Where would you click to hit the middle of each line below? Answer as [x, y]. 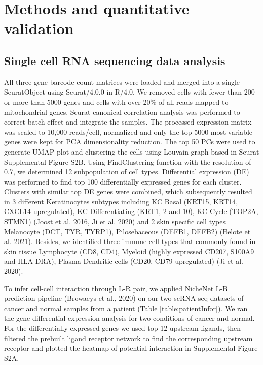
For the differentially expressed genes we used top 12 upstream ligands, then [123, 328]
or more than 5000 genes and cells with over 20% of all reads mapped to [116, 101]
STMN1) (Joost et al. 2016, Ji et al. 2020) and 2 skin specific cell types [115, 221]
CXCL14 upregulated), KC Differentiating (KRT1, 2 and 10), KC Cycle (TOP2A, [131, 211]
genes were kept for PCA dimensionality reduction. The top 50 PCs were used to [130, 142]
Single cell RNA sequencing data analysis [115, 60]
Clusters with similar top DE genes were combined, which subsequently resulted [128, 191]
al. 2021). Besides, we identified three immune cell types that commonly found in [130, 241]
